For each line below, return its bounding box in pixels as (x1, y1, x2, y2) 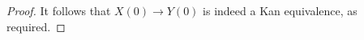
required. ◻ (6, 18, 66, 34)
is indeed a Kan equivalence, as (203, 2, 358, 18)
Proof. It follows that (6, 2, 111, 18)
